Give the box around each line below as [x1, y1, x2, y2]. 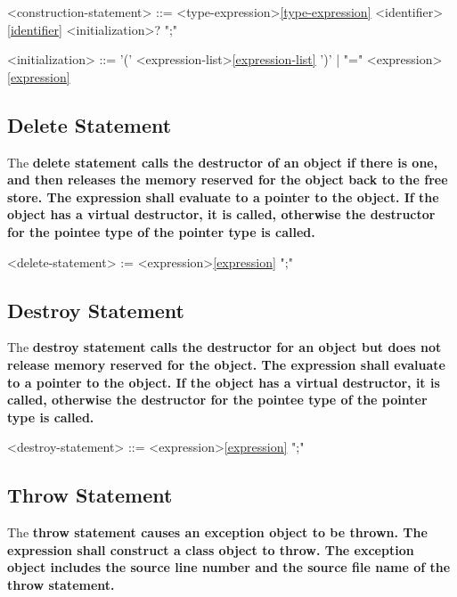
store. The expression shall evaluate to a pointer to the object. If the [7, 187, 439, 206]
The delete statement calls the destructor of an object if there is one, [7, 152, 438, 171]
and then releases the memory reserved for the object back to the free [7, 170, 448, 189]
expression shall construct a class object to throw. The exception [7, 540, 414, 559]
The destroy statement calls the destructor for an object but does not [7, 338, 442, 356]
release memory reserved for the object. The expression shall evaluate [7, 355, 445, 373]
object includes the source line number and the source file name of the [7, 558, 451, 577]
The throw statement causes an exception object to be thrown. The [7, 523, 428, 542]
